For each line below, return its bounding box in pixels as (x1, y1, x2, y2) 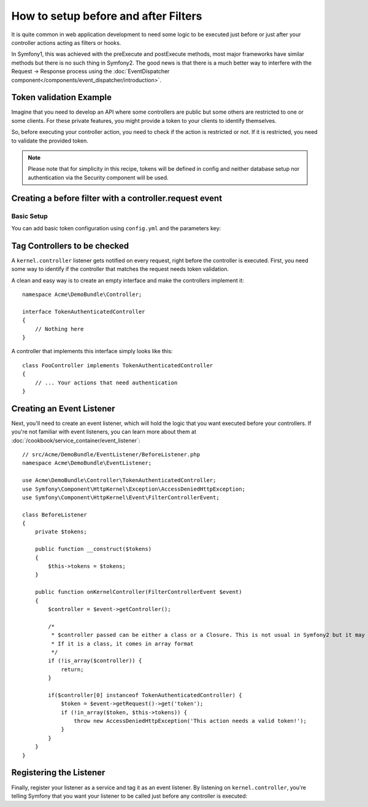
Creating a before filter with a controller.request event (11, 193, 223, 203)
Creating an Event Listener (11, 403, 116, 414)
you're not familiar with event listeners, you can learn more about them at (11, 428, 196, 435)
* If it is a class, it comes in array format (51, 640, 194, 647)
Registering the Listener (11, 768, 105, 778)
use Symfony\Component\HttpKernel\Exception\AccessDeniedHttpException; (22, 485, 245, 493)
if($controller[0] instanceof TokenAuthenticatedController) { (48, 692, 242, 698)
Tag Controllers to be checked (11, 240, 129, 251)
